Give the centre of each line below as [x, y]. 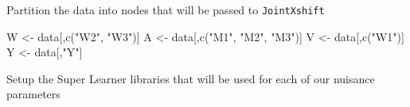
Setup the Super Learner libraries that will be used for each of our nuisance [191, 78]
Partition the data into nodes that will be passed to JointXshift [166, 10]
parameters [33, 94]
